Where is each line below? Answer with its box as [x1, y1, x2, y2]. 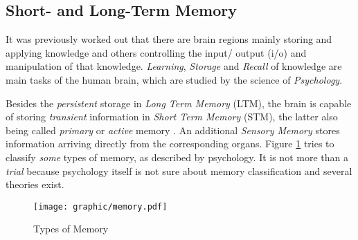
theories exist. [6, 177, 64, 192]
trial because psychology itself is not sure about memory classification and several [6, 163, 352, 178]
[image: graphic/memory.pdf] [33, 201, 168, 212]
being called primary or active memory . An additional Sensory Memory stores [6, 122, 340, 137]
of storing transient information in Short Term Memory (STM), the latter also [6, 109, 338, 124]
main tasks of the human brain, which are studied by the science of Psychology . [6, 72, 343, 86]
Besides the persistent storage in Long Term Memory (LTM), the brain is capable [6, 95, 352, 110]
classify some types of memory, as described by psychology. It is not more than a [6, 149, 348, 164]
